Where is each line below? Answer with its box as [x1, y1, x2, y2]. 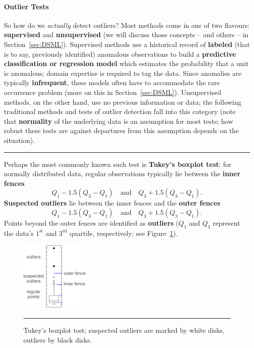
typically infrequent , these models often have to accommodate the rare [4, 77, 220, 88]
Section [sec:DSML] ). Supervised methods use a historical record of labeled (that [4, 39, 250, 49]
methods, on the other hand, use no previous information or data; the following [4, 96, 242, 107]
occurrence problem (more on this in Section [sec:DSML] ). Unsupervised [4, 87, 222, 97]
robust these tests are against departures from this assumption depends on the [4, 125, 239, 136]
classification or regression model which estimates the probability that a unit [4, 58, 249, 69]
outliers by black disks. [23, 334, 92, 345]
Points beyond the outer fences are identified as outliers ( [4, 217, 179, 228]
